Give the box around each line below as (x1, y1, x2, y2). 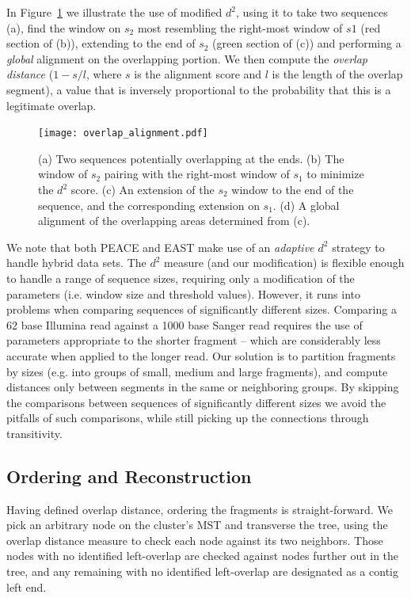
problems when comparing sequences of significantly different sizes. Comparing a (6, 301, 397, 318)
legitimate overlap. (6, 97, 97, 113)
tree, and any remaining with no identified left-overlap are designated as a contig (6, 563, 398, 580)
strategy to (332, 238, 385, 255)
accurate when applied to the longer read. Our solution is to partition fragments (6, 347, 396, 364)
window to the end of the (231, 181, 354, 197)
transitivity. (6, 425, 63, 441)
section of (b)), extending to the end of (6, 35, 196, 51)
